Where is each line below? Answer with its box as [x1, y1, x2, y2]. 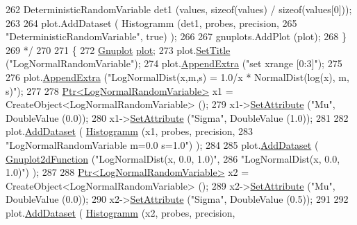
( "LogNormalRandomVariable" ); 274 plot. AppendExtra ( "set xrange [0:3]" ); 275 [6, 56, 342, 71]
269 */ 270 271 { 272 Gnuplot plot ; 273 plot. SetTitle [6, 42, 231, 57]
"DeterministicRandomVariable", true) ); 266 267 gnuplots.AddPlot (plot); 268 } [6, 29, 347, 44]
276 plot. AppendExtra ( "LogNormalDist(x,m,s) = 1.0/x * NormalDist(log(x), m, [6, 69, 349, 84]
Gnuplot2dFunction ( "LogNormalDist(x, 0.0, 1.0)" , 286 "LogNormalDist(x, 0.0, [6, 151, 340, 165]
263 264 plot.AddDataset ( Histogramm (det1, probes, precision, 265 [6, 15, 297, 30]
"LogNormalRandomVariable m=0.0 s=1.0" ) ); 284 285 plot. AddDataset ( [6, 137, 319, 152]
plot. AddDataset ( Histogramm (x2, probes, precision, [6, 205, 235, 219]
